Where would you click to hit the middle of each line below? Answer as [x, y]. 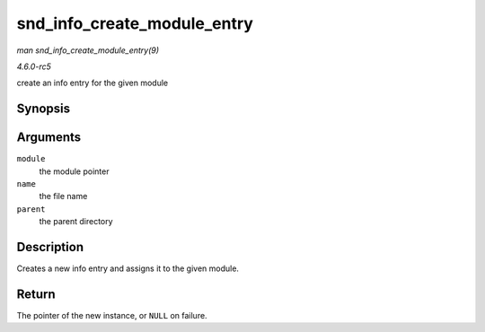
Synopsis [44, 109]
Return [36, 294]
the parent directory [76, 222]
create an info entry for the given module [93, 83]
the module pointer [74, 171]
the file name [63, 197]
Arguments [49, 138]
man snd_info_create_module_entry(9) [88, 50]
